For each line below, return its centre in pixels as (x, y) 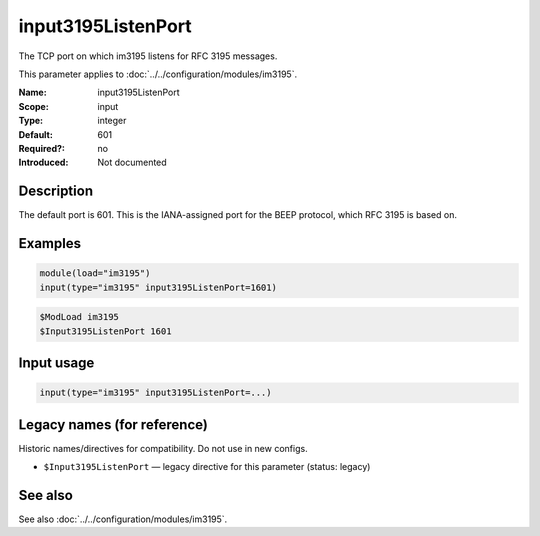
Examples (50, 243)
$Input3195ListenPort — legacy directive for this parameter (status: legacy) (207, 467)
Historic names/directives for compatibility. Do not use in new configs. (163, 448)
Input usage (56, 362)
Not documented (132, 162)
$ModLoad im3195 (79, 317)
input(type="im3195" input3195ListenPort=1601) (158, 287)
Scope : (33, 106)
